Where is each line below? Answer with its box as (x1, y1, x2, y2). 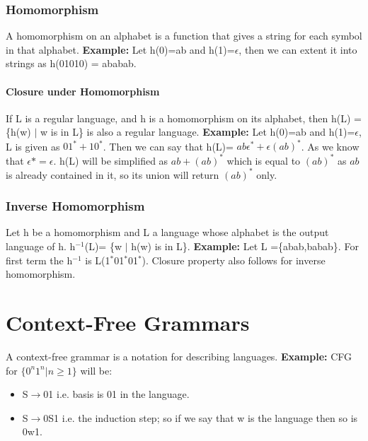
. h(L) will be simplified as (53, 153, 168, 167)
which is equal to (226, 153, 301, 167)
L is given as (6, 139, 60, 153)
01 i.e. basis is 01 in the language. (43, 387, 190, 401)
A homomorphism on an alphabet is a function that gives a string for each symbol (6, 28, 362, 43)
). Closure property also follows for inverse (142, 252, 326, 267)
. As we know (301, 139, 360, 153)
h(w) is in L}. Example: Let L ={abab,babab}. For (131, 239, 359, 254)
